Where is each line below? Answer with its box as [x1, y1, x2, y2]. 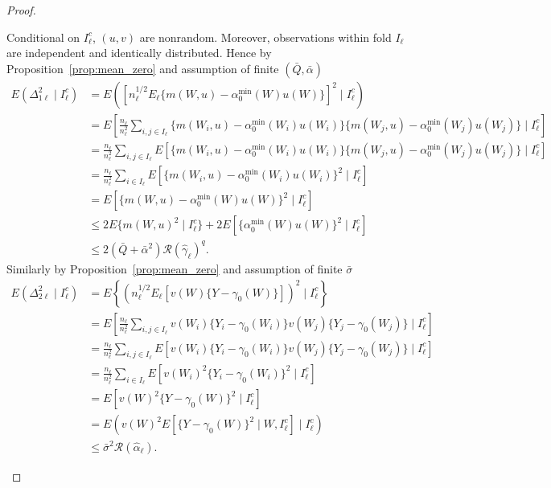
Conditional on [6, 28, 80, 45]
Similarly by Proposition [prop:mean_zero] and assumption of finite [6, 260, 343, 277]
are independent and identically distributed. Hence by [6, 44, 272, 61]
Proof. [6, 2, 36, 18]
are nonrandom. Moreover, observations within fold [139, 28, 392, 45]
